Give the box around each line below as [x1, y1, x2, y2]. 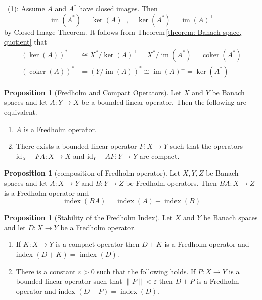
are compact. [139, 150, 180, 161]
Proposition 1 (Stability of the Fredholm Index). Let [4, 212, 173, 223]
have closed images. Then [79, 3, 158, 13]
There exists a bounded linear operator [16, 141, 137, 151]
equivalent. [4, 107, 37, 117]
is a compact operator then [56, 239, 140, 249]
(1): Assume [7, 3, 45, 13]
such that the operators [170, 141, 243, 151]
